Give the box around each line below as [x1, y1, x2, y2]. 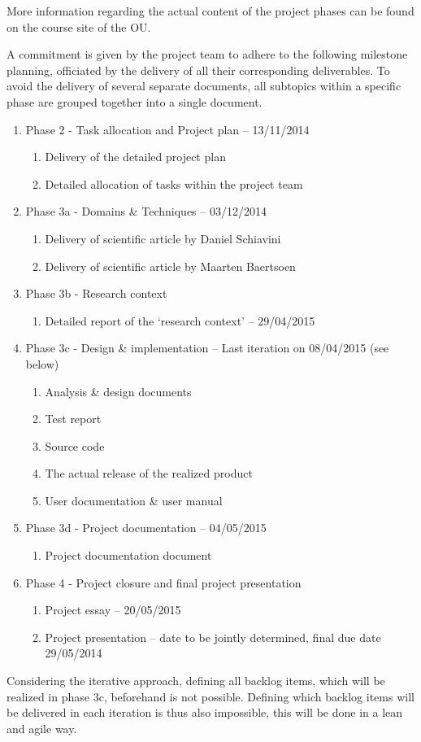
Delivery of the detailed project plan [45, 148, 226, 165]
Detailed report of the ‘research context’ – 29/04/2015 [45, 312, 315, 329]
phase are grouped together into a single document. [7, 93, 263, 110]
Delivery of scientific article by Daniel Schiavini [45, 229, 281, 247]
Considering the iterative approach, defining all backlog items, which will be [7, 672, 385, 689]
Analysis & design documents [45, 382, 192, 399]
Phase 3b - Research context [25, 285, 167, 302]
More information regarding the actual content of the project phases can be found [7, 2, 414, 19]
